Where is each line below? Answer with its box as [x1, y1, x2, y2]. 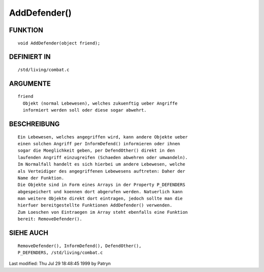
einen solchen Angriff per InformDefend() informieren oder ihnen [18, 141, 180, 146]
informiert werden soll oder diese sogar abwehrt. [22, 108, 147, 113]
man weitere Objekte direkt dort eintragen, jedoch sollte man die [18, 196, 183, 202]
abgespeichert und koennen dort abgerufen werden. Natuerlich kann [18, 189, 183, 194]
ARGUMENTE [9, 79, 51, 88]
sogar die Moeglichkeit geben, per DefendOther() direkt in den [18, 148, 176, 154]
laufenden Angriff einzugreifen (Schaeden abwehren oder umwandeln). [18, 155, 188, 160]
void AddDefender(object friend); [18, 40, 100, 46]
